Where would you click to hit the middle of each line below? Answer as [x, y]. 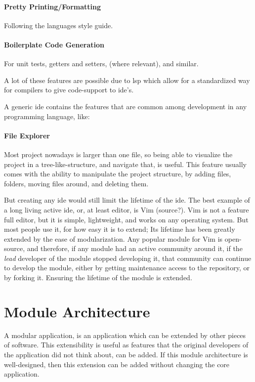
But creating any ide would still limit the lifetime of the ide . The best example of [127, 200]
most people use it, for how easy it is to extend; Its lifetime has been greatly [120, 229]
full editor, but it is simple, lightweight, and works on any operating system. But [126, 219]
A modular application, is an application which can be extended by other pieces [125, 335]
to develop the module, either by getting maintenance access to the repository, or [127, 268]
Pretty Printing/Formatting [53, 6]
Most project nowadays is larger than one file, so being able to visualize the [118, 154]
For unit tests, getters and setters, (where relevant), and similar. [101, 64]
